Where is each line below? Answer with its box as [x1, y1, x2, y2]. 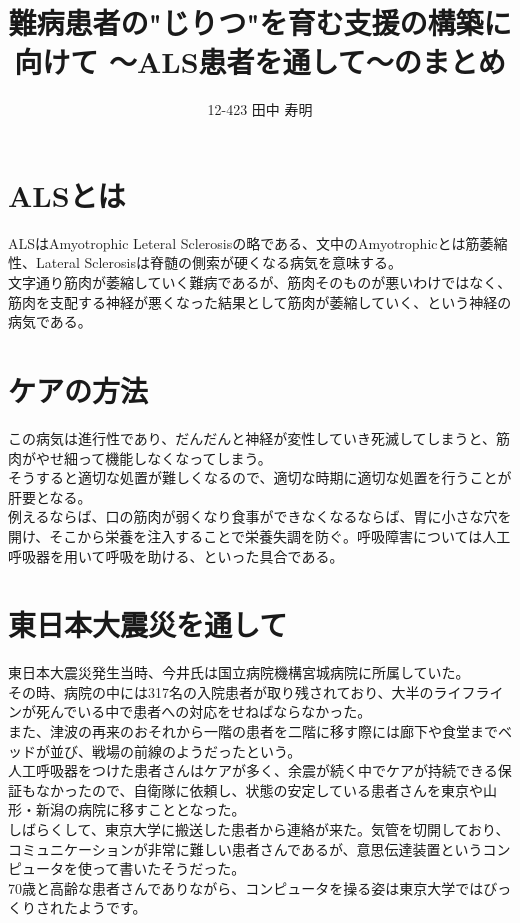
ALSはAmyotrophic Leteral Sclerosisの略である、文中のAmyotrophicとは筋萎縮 [8, 232, 508, 253]
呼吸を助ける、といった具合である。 [105, 545, 344, 566]
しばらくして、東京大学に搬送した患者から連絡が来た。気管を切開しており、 [8, 818, 510, 839]
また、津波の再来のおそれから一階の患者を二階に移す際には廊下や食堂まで [8, 721, 498, 741]
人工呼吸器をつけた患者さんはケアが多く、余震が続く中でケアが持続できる [8, 760, 498, 781]
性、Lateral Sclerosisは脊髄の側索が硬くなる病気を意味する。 [8, 252, 402, 273]
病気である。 [8, 311, 92, 332]
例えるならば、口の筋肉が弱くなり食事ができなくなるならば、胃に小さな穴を [8, 506, 512, 527]
